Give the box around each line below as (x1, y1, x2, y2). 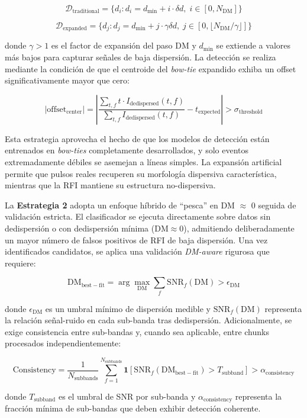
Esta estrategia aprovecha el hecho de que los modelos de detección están (5, 132, 270, 144)
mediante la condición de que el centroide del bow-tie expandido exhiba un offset (5, 62, 296, 75)
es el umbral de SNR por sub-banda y (58, 390, 196, 402)
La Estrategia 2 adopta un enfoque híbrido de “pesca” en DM (5, 198, 235, 211)
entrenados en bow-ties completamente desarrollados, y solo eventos (5, 144, 248, 156)
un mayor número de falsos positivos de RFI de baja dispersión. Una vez (5, 233, 268, 246)
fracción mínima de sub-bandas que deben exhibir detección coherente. (5, 402, 261, 414)
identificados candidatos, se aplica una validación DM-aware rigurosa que (5, 245, 270, 258)
